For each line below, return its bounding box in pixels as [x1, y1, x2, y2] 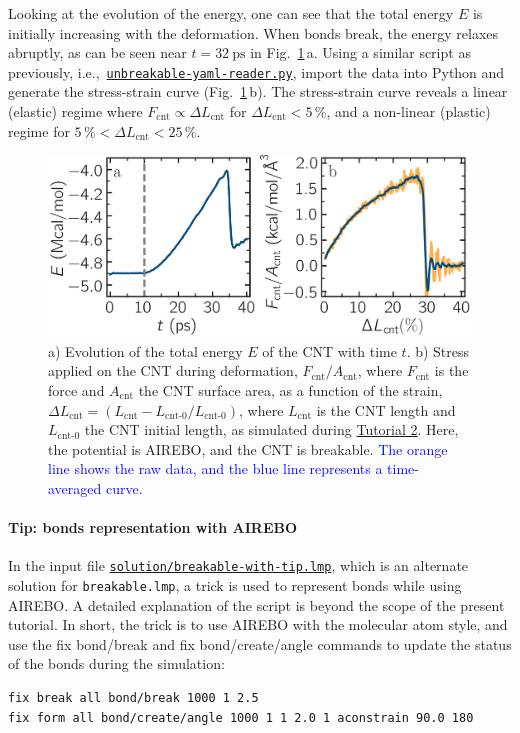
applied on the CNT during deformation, [48, 360, 298, 381]
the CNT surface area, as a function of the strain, [138, 379, 443, 400]
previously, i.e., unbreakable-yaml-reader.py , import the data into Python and [8, 61, 505, 82]
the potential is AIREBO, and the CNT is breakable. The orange [48, 438, 448, 459]
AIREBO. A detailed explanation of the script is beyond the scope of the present [8, 594, 505, 615]
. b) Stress [406, 340, 470, 361]
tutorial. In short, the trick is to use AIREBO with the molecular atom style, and [8, 614, 508, 635]
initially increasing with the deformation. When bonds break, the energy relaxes [8, 22, 499, 43]
